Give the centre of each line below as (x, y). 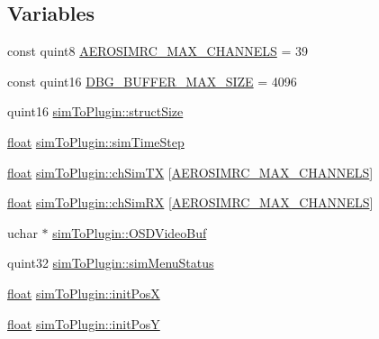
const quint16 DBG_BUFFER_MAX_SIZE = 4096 (152, 81)
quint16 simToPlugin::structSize (95, 111)
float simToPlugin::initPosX (84, 293)
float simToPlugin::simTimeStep (96, 141)
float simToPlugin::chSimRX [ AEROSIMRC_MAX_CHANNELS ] (190, 202)
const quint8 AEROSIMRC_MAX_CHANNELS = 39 (158, 51)
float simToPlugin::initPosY (84, 323)
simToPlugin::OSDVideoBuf (130, 232)
